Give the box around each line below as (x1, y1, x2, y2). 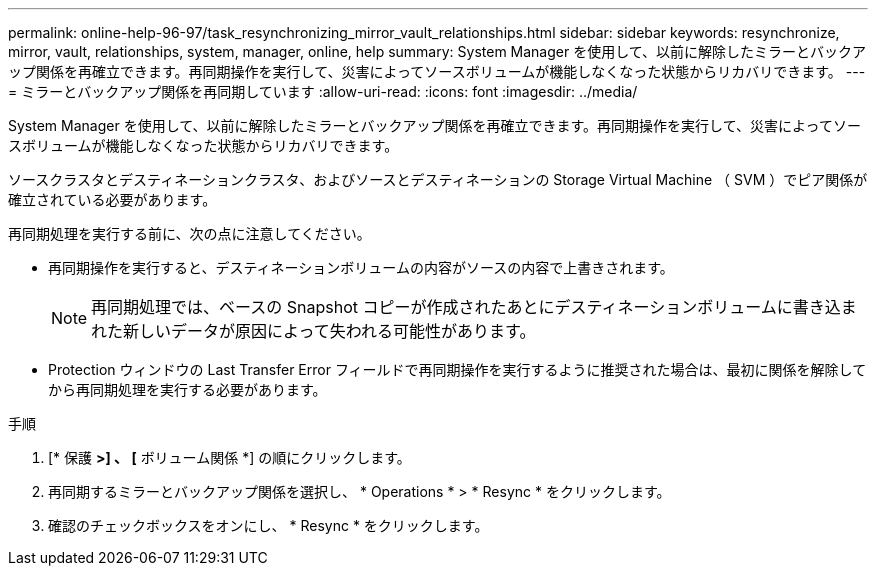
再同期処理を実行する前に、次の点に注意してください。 (8, 225, 371, 242)
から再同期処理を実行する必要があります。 (48, 381, 327, 398)
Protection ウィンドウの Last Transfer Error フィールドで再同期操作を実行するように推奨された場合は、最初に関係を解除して (48, 361, 867, 378)
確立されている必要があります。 (8, 191, 217, 208)
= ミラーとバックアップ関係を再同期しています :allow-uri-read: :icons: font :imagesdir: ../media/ (8, 83, 638, 100)
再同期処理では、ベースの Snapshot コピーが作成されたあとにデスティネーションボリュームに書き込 (91, 297, 841, 317)
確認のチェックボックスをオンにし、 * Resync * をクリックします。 (48, 517, 489, 534)
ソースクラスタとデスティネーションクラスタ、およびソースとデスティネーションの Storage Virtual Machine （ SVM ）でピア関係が (8, 171, 868, 188)
